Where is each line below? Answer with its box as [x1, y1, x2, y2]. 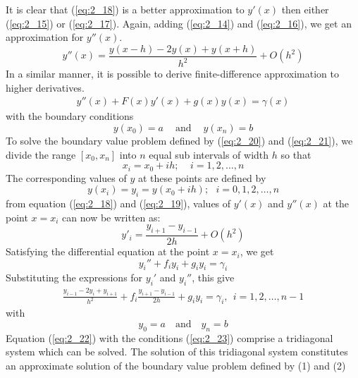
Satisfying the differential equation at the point [6, 244, 210, 259]
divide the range [6, 147, 76, 161]
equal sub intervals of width [149, 147, 269, 161]
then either [281, 2, 329, 16]
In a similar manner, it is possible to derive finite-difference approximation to [6, 66, 340, 81]
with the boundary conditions [6, 109, 134, 123]
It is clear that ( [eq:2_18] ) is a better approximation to [6, 2, 245, 16]
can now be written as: [62, 209, 161, 224]
